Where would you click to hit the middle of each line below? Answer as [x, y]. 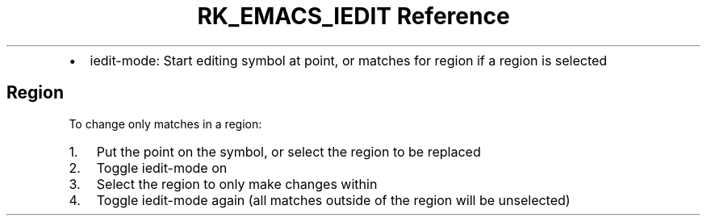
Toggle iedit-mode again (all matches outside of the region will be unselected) [333, 200]
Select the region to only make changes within [237, 184]
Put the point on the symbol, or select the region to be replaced [289, 151]
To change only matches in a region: [165, 124]
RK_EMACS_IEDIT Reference [353, 16]
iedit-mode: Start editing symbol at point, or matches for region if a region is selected [349, 60]
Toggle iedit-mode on [162, 168]
